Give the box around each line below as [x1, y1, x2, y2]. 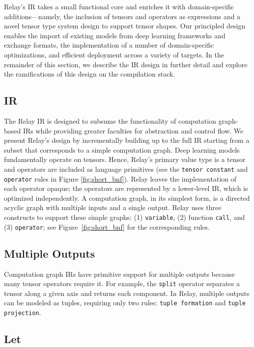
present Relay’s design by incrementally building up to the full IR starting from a [4, 135, 250, 145]
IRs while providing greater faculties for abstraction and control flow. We [23, 125, 244, 135]
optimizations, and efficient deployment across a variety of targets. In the [4, 49, 224, 59]
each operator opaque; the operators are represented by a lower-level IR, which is [4, 183, 248, 193]
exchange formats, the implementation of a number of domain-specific [4, 40, 214, 50]
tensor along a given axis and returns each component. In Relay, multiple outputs [4, 288, 250, 298]
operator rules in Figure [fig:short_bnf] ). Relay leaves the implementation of [4, 173, 237, 184]
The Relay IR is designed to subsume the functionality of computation [4, 115, 216, 126]
